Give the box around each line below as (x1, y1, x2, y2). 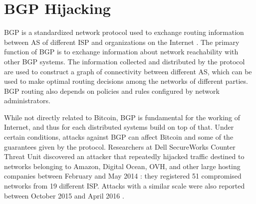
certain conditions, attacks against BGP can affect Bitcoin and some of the (4, 132, 234, 142)
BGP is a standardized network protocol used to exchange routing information (4, 27, 244, 37)
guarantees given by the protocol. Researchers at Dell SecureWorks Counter (4, 141, 236, 152)
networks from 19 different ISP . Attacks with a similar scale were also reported (4, 181, 245, 191)
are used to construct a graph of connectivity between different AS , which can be (4, 66, 252, 76)
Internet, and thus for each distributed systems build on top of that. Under (4, 122, 234, 132)
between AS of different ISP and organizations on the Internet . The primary (4, 36, 240, 47)
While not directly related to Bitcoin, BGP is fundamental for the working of (4, 112, 241, 122)
